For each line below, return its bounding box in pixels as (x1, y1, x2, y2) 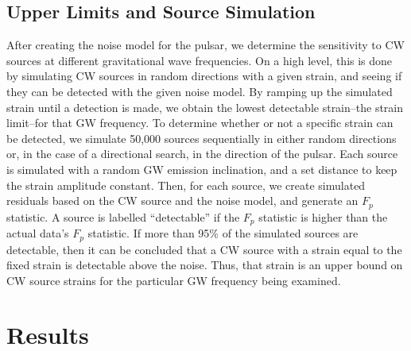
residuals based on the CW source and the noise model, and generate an (6, 192, 359, 209)
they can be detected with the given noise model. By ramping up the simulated (6, 83, 393, 99)
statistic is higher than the (258, 208, 388, 225)
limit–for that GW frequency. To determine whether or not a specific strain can (6, 114, 394, 131)
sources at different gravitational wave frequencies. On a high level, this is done (6, 52, 393, 68)
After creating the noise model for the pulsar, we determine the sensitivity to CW (6, 37, 405, 53)
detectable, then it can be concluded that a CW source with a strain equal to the (6, 241, 402, 257)
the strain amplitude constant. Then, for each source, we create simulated (6, 176, 366, 193)
